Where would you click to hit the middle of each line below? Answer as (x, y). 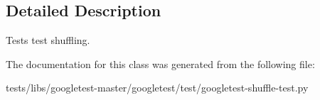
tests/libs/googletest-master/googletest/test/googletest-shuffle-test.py (157, 88)
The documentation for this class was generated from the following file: (160, 63)
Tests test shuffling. (48, 40)
